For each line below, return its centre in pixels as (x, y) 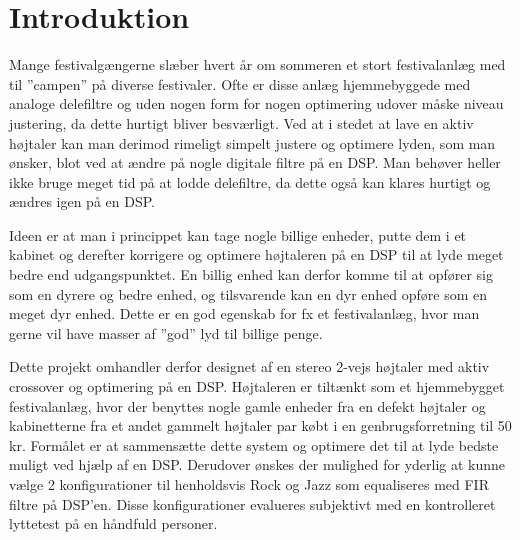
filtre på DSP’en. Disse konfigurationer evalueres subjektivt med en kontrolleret (252, 503)
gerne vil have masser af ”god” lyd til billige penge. (166, 332)
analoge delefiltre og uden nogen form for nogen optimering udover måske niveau (256, 103)
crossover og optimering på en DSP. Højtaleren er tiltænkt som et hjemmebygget (257, 386)
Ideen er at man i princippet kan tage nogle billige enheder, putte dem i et (238, 234)
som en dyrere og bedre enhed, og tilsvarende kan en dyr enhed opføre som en (248, 293)
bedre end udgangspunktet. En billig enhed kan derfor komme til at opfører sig (251, 274)
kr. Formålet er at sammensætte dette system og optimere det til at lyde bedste (254, 444)
